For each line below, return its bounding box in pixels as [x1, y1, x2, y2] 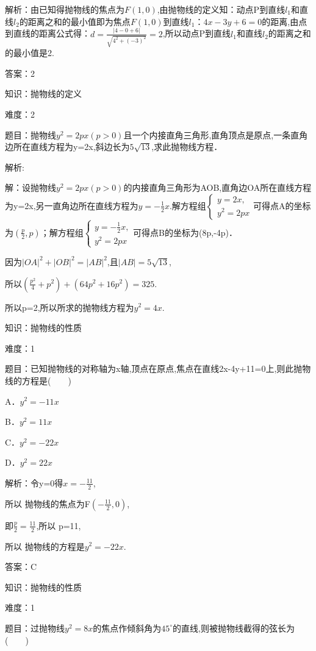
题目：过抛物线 [5, 621, 65, 634]
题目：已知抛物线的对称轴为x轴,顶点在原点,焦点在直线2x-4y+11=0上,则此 [5, 362, 294, 375]
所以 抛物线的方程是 [5, 539, 85, 552]
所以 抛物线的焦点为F [5, 497, 90, 510]
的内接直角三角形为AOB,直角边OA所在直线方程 [123, 181, 312, 194]
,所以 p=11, [36, 519, 81, 532]
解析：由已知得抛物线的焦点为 [5, 3, 124, 15]
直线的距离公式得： [13, 27, 90, 40]
